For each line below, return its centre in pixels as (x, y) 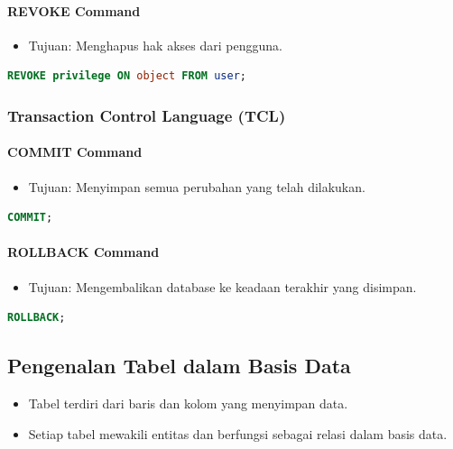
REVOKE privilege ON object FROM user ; (127, 76)
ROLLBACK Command (83, 252)
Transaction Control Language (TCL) (147, 115)
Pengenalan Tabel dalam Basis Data (179, 366)
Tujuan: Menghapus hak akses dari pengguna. (155, 45)
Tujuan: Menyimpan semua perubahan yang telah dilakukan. (197, 186)
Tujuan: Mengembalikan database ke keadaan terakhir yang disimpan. (222, 286)
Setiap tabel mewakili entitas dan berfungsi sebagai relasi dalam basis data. (238, 433)
